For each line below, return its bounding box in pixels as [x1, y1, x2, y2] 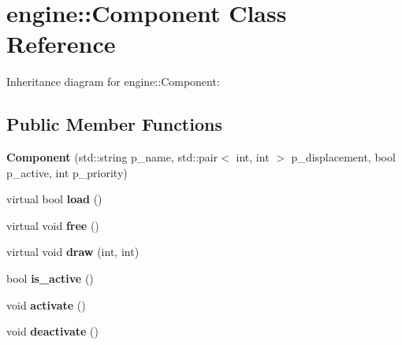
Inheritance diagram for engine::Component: [6, 73, 220, 90]
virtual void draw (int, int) [6, 243, 140, 260]
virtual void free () [6, 217, 99, 233]
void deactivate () [6, 323, 99, 339]
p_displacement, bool [291, 149, 396, 165]
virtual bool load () [6, 191, 102, 207]
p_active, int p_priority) [6, 164, 128, 180]
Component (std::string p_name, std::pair [6, 149, 218, 165]
